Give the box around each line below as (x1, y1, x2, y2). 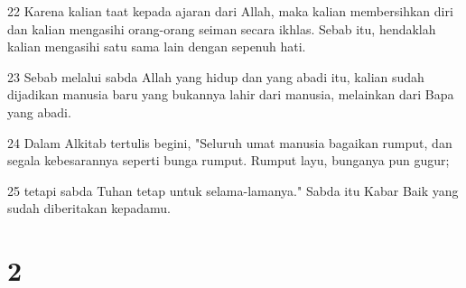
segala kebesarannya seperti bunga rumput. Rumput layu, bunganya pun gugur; (7, 151, 450, 170)
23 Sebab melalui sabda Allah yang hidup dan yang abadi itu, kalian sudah (7, 67, 424, 86)
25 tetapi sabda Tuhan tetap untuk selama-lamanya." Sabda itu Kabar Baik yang (7, 181, 459, 200)
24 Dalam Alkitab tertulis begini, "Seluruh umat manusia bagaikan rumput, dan (7, 133, 452, 152)
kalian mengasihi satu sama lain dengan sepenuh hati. (7, 37, 306, 56)
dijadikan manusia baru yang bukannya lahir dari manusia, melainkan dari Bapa (7, 85, 454, 104)
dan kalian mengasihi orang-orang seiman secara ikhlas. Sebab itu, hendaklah (7, 19, 436, 38)
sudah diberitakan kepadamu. (7, 199, 171, 218)
